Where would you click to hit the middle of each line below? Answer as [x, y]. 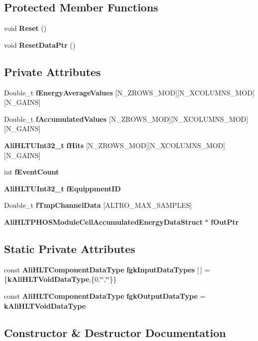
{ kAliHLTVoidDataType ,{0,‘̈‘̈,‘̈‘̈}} [60, 279]
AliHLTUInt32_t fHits [44, 145]
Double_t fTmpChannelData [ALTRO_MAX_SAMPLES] [98, 205]
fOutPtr [225, 221]
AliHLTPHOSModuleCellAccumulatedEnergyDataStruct [103, 221]
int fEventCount [32, 172]
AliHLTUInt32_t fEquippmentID [62, 188]
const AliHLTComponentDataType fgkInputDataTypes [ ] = [107, 269]
